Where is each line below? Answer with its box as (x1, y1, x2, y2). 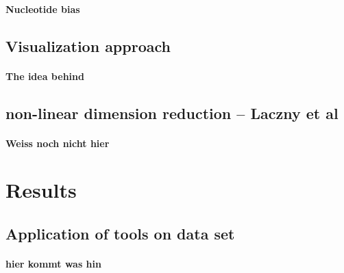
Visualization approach (5, 35, 171, 56)
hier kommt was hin (5, 256, 101, 270)
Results (5, 176, 77, 204)
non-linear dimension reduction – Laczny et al (5, 102, 339, 123)
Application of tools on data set (5, 222, 235, 244)
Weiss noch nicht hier (5, 135, 110, 150)
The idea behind (5, 68, 84, 83)
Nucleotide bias (5, 1, 80, 16)
